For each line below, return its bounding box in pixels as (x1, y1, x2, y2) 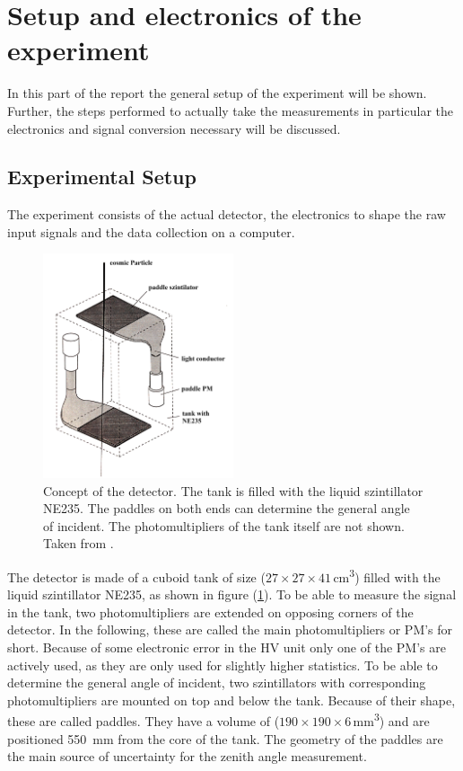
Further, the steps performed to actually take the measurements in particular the (7, 101, 453, 120)
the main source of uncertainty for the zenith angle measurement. (7, 747, 367, 766)
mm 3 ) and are (353, 709, 430, 731)
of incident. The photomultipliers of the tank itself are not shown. (43, 516, 405, 535)
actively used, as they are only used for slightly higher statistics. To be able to (7, 655, 438, 674)
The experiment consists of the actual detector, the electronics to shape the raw (7, 205, 446, 224)
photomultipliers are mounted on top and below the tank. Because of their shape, (7, 690, 456, 709)
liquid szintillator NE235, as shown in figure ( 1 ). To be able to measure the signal (7, 585, 457, 604)
